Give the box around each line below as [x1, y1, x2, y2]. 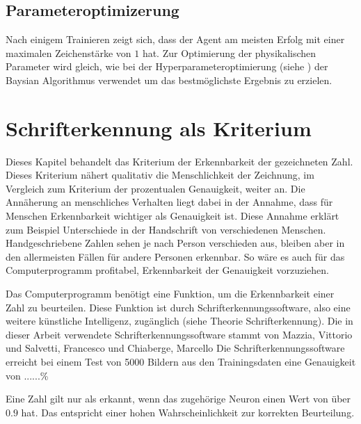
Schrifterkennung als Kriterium [6, 113, 312, 142]
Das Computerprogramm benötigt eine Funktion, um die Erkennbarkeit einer [6, 286, 335, 301]
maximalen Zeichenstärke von [6, 45, 131, 60]
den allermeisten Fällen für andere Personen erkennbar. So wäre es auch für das [6, 249, 345, 263]
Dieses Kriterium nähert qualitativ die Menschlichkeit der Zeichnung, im [6, 168, 314, 182]
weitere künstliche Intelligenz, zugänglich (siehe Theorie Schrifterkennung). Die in [6, 313, 353, 328]
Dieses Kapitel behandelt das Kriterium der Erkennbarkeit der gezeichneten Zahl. [6, 154, 353, 168]
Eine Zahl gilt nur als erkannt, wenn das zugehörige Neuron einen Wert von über [6, 391, 351, 406]
